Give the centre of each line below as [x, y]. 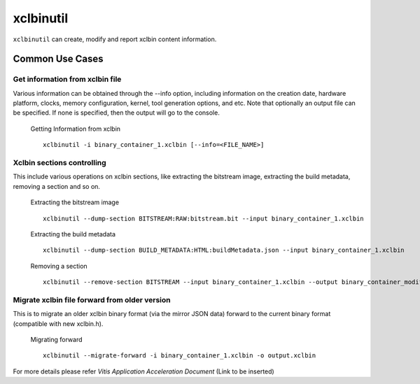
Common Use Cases [58, 59]
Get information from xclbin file [67, 79]
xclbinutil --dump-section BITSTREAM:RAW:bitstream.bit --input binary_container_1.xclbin [203, 218]
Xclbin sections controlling [59, 163]
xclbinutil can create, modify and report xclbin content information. [115, 39]
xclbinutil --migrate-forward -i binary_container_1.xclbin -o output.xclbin [180, 356]
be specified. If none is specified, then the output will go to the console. [116, 113]
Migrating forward [57, 340]
